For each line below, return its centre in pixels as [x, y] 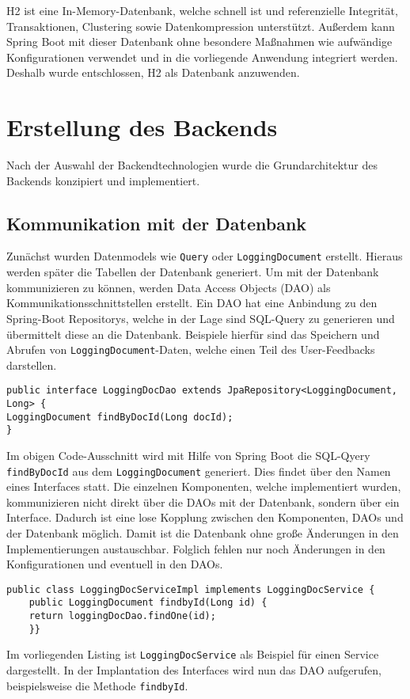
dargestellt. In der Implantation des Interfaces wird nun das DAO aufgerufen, [194, 670]
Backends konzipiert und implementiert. [103, 180]
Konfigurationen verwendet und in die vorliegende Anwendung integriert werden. [202, 57]
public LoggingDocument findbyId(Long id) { [148, 603]
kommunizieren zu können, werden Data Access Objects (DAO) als [169, 287]
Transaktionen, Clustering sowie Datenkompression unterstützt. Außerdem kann [201, 26]
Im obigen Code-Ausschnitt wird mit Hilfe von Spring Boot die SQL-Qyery [188, 455]
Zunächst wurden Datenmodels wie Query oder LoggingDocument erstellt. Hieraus [205, 256]
